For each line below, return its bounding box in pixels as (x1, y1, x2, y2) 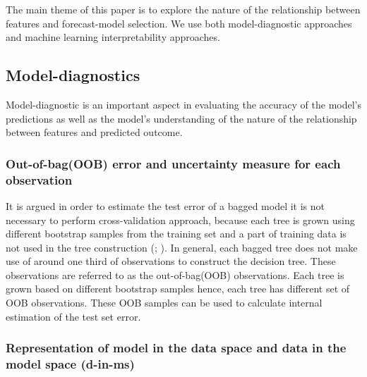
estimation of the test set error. (6, 309, 141, 323)
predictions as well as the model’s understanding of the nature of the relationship (6, 111, 357, 125)
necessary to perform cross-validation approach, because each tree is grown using (6, 212, 355, 227)
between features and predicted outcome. (6, 125, 183, 140)
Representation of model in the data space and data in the (6, 339, 347, 357)
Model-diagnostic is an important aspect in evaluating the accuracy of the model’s (6, 97, 361, 111)
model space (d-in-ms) (6, 355, 135, 373)
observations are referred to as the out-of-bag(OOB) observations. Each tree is (6, 267, 344, 282)
